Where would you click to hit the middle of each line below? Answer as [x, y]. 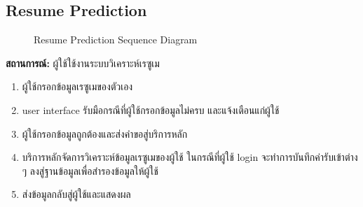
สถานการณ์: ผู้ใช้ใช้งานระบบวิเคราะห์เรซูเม [83, 63]
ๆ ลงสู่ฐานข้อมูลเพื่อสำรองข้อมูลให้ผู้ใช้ [90, 170]
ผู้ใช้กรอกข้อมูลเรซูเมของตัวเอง [77, 86]
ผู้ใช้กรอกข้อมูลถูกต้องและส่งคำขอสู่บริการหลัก [105, 133]
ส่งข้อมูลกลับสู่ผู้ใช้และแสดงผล [76, 194]
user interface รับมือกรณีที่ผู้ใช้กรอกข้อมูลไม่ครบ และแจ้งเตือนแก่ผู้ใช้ [151, 109]
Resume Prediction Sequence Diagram [116, 40]
